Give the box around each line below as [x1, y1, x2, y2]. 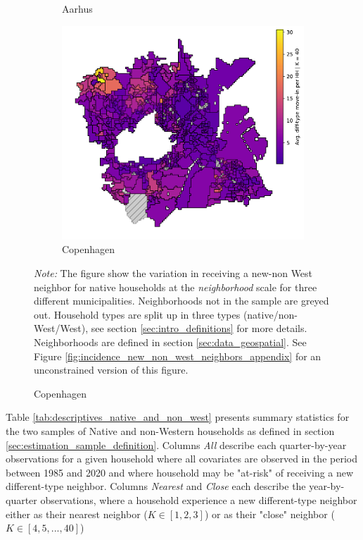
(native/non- [243, 307, 298, 321]
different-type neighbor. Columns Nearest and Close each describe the [6, 479, 306, 493]
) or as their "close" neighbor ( [204, 506, 335, 521]
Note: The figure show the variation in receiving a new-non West [34, 266, 313, 280]
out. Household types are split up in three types [34, 307, 241, 321]
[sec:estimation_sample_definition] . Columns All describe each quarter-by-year [6, 437, 347, 452]
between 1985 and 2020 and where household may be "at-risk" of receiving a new [6, 465, 354, 479]
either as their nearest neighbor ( [6, 506, 148, 521]
